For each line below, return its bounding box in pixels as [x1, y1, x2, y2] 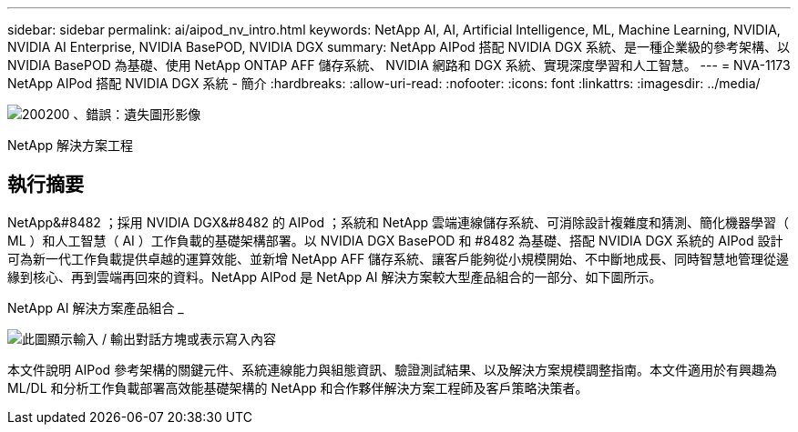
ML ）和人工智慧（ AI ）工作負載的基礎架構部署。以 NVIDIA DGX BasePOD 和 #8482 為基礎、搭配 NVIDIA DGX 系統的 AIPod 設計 [7, 232, 783, 248]
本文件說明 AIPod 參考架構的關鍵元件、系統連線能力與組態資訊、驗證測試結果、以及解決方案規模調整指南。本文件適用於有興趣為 [7, 361, 778, 377]
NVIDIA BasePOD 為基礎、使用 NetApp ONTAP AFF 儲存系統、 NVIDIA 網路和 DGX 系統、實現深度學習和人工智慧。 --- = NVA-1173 [7, 57, 791, 73]
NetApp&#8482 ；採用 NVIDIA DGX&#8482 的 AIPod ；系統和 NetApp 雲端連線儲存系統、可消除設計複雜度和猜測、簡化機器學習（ [7, 214, 790, 230]
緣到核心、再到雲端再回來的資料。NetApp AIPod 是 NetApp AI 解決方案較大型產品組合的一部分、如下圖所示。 [7, 268, 662, 285]
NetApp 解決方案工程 [7, 137, 134, 153]
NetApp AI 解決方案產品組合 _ [7, 299, 184, 316]
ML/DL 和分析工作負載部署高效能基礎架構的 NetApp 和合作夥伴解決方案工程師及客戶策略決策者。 [7, 379, 588, 396]
